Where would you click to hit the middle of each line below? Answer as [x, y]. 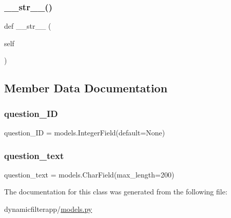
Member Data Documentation [86, 88]
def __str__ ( [28, 26]
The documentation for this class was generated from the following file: [116, 192]
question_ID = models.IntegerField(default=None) [85, 132]
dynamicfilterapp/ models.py [48, 209]
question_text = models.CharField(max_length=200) [89, 174]
